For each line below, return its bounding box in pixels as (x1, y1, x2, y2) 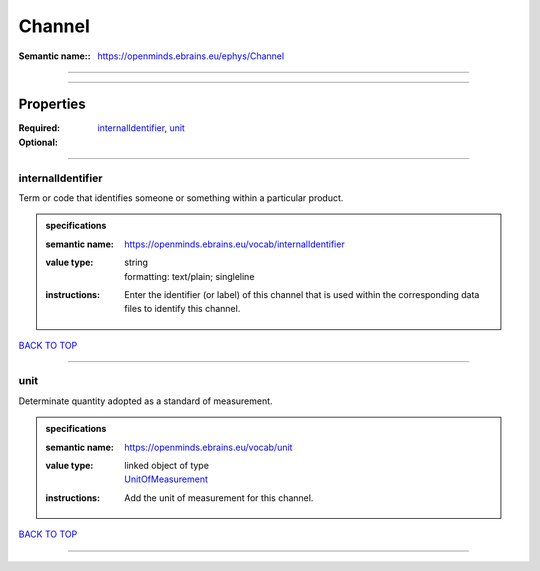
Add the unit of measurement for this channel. (124, 491, 314, 504)
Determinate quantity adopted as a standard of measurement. (18, 395, 274, 407)
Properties (18, 96, 86, 113)
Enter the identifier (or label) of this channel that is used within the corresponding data (124, 288, 480, 300)
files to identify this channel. (124, 303, 241, 315)
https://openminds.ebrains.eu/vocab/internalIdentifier (124, 238, 345, 250)
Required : (18, 122, 60, 134)
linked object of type (124, 460, 210, 472)
